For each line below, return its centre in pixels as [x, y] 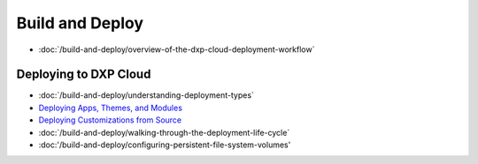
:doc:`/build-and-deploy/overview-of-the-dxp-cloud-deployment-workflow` [177, 49]
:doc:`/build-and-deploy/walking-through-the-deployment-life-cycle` [164, 132]
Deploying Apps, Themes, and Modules [111, 108]
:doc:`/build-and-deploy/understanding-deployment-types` [146, 95]
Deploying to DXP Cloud [84, 75]
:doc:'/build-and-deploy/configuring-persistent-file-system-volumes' [165, 145]
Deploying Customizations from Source [110, 120]
